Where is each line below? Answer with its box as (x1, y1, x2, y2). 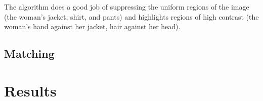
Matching (4, 46, 55, 61)
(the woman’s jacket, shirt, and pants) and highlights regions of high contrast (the (4, 11, 259, 22)
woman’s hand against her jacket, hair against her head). (4, 21, 181, 32)
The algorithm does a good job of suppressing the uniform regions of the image (4, 2, 249, 12)
